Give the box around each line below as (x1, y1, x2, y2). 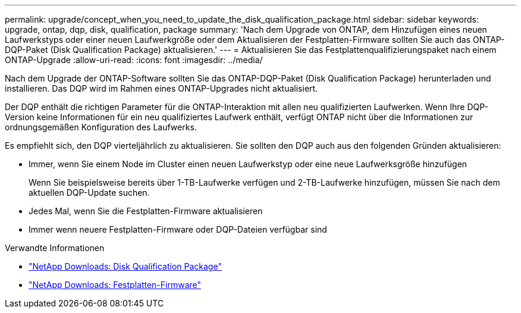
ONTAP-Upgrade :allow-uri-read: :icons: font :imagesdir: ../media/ (5, 55, 263, 65)
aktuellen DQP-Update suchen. (29, 187, 150, 198)
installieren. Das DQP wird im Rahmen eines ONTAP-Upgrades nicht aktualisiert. (5, 83, 318, 93)
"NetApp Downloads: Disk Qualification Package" (29, 261, 222, 271)
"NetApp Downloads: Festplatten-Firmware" (29, 280, 202, 290)
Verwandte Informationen (5, 243, 105, 253)
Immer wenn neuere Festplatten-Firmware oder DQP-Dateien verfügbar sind (29, 224, 327, 234)
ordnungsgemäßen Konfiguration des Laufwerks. (5, 122, 197, 132)
